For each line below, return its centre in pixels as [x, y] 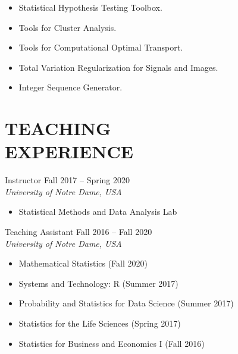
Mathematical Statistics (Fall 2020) [83, 263]
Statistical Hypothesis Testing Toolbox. [90, 7]
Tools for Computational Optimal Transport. [101, 47]
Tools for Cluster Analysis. [68, 27]
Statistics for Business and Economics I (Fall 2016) [112, 343]
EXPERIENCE [69, 151]
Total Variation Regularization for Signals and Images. [118, 67]
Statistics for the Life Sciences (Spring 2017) [100, 323]
